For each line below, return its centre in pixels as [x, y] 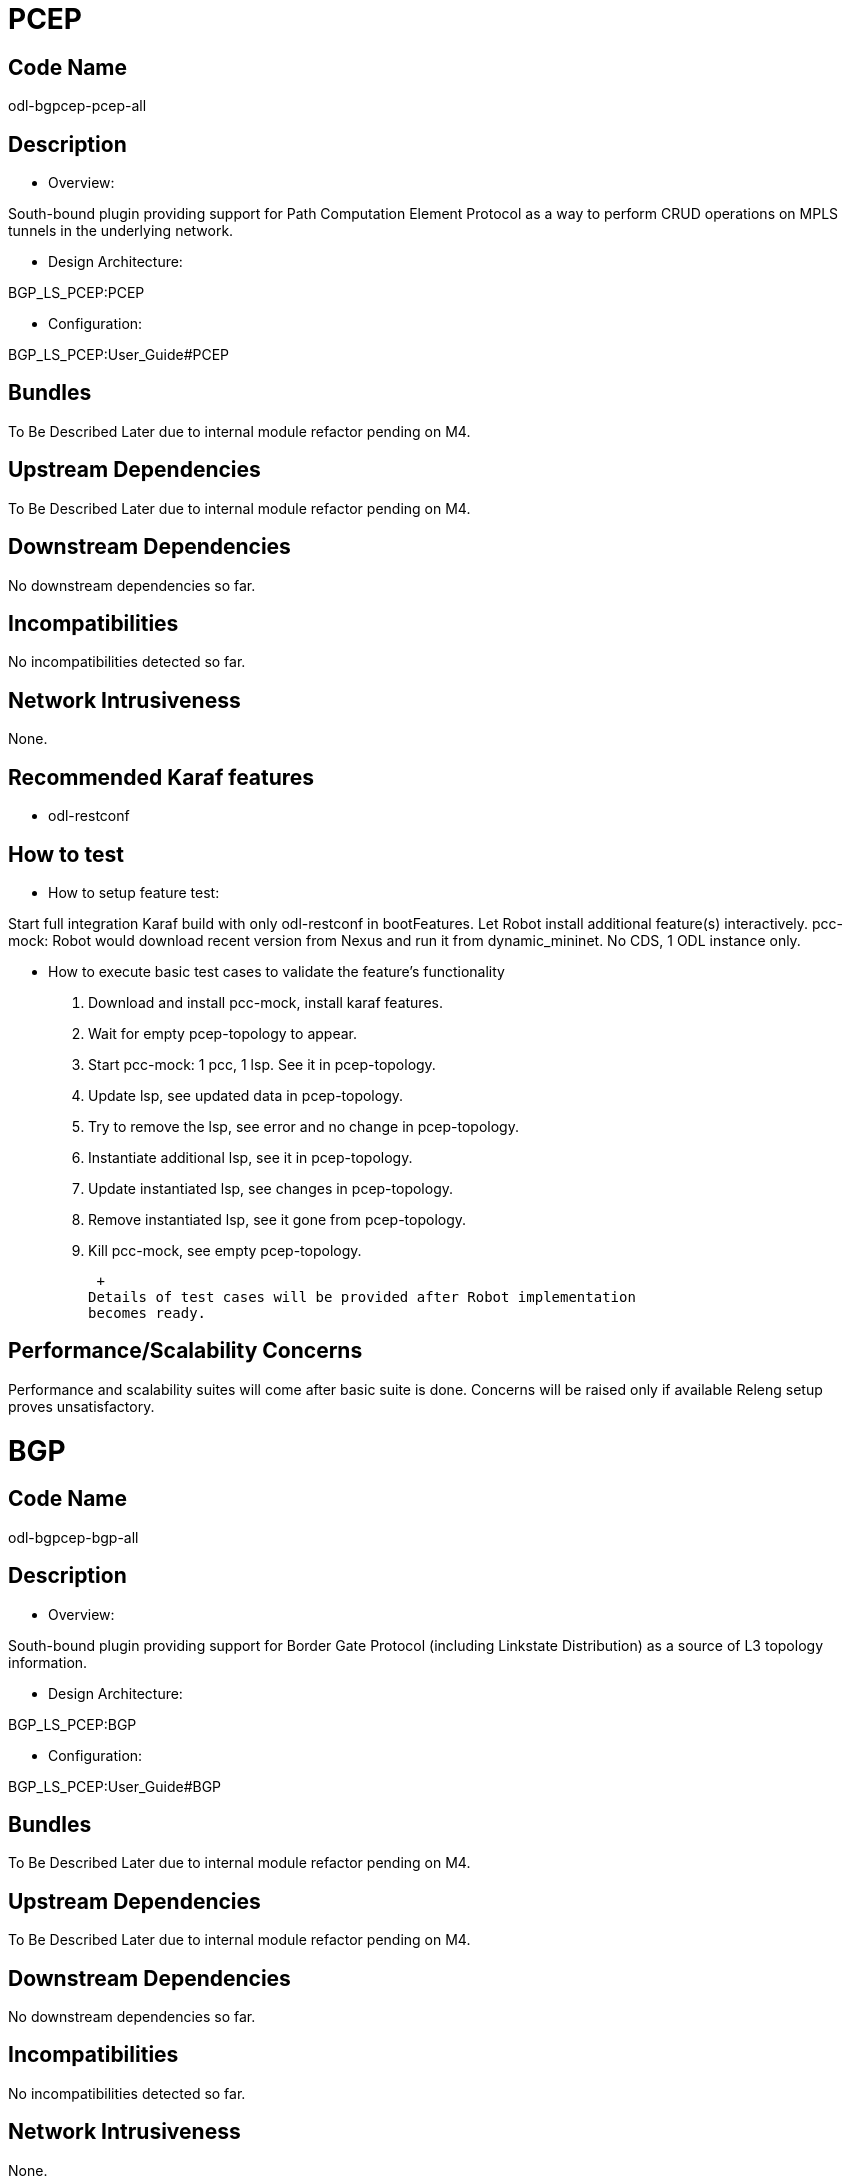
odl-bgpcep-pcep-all [77, 106]
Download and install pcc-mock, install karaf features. [265, 1002]
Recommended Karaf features [161, 777]
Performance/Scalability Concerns [185, 1351]
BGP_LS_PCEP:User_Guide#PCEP [119, 355]
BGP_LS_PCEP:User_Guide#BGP [115, 1786]
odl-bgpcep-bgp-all [73, 1537]
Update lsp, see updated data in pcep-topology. [246, 1095]
